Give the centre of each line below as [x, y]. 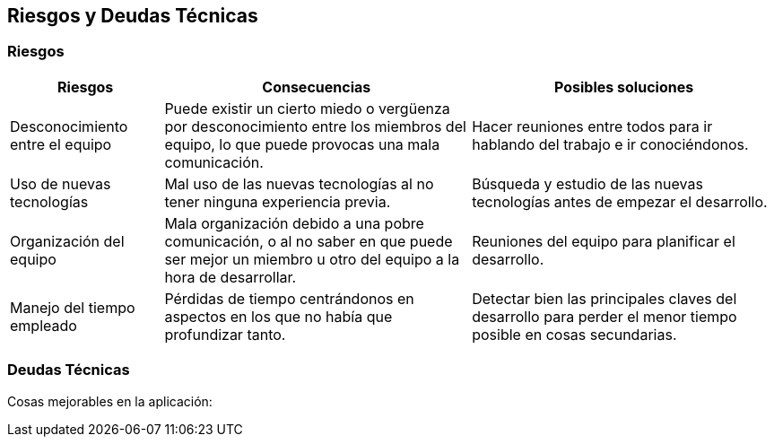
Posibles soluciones [624, 87]
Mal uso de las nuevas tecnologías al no [299, 183]
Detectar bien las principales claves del [604, 298]
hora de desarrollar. [230, 277]
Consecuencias [317, 87]
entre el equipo [61, 144]
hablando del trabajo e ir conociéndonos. [610, 144]
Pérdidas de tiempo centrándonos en [289, 298]
